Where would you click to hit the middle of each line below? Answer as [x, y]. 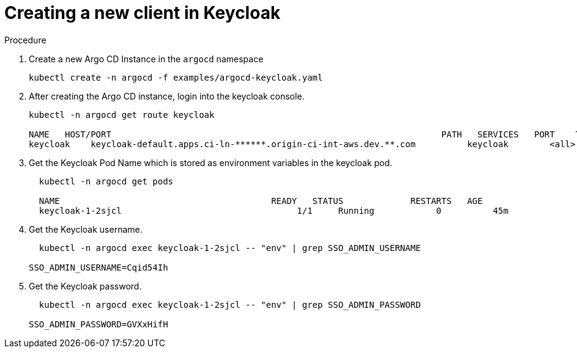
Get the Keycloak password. [85, 286]
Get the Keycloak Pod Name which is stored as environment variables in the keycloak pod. [211, 162]
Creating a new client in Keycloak [143, 13]
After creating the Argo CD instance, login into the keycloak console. [167, 96]
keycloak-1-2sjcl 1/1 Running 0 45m [274, 210]
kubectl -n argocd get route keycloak [122, 115]
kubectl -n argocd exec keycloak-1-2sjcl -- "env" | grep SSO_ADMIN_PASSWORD [230, 304]
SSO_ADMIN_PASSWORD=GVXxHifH [99, 324]
